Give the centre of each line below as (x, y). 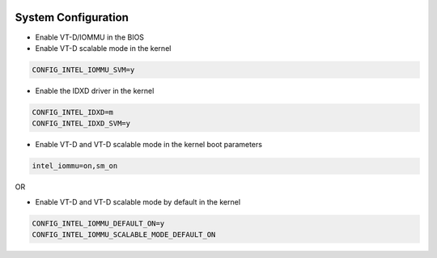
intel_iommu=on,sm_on (75, 166)
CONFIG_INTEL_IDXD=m (72, 112)
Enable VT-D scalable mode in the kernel (103, 48)
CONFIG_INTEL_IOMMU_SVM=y (83, 70)
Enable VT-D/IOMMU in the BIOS (90, 37)
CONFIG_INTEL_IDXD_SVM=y (81, 124)
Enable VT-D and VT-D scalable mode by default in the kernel (138, 201)
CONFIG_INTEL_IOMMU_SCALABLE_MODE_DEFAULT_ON (124, 234)
